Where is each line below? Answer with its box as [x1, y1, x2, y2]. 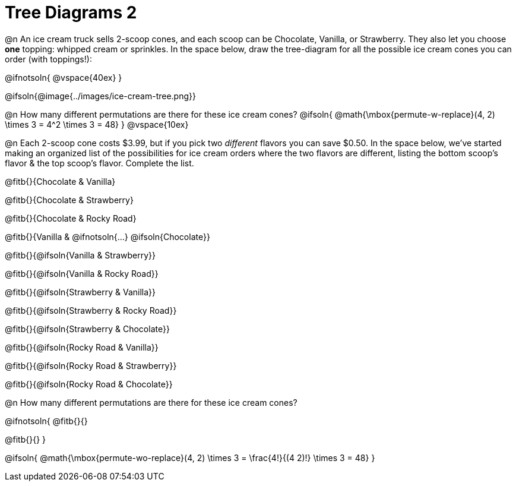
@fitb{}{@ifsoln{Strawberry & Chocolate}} [5, 323, 170, 334]
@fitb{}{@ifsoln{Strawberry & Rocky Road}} [5, 305, 177, 315]
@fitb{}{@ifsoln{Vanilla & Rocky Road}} [5, 268, 159, 279]
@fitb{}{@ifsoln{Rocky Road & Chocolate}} [5, 378, 173, 389]
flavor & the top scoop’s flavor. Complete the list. [5, 157, 194, 168]
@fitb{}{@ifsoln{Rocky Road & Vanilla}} [5, 342, 159, 352]
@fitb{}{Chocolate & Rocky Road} [5, 213, 137, 223]
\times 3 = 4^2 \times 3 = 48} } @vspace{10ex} [5, 119, 189, 130]
